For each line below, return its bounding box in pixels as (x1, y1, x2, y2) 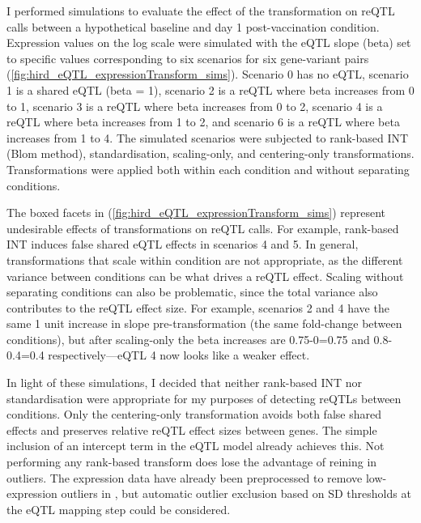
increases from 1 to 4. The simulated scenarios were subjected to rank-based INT (6, 129, 409, 146)
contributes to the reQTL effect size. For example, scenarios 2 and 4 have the (6, 299, 389, 316)
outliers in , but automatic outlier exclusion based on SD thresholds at (61, 485, 411, 502)
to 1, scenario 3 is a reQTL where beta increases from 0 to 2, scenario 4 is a (6, 97, 383, 114)
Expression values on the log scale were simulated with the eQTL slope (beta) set (6, 34, 411, 51)
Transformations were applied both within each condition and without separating (6, 160, 410, 177)
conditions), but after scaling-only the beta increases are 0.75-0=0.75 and (6, 330, 370, 347)
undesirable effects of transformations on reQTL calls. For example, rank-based (6, 219, 399, 236)
